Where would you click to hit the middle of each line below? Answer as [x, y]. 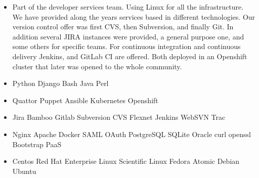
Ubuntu [24, 171]
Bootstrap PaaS [37, 144]
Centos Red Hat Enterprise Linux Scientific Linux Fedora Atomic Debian [126, 161]
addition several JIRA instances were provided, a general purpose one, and [128, 36]
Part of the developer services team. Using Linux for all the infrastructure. [128, 7]
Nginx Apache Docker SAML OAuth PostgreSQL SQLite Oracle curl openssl [132, 134]
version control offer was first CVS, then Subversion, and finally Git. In [123, 27]
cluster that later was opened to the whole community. [97, 66]
